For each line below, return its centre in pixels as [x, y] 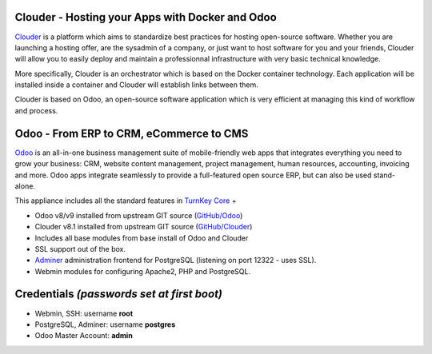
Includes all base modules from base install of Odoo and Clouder [142, 238]
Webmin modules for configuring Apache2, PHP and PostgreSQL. [143, 271]
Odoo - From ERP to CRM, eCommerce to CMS [132, 133]
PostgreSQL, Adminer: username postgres [105, 324]
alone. [25, 186]
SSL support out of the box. [80, 249]
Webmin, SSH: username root [84, 313]
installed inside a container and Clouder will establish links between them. [137, 85]
